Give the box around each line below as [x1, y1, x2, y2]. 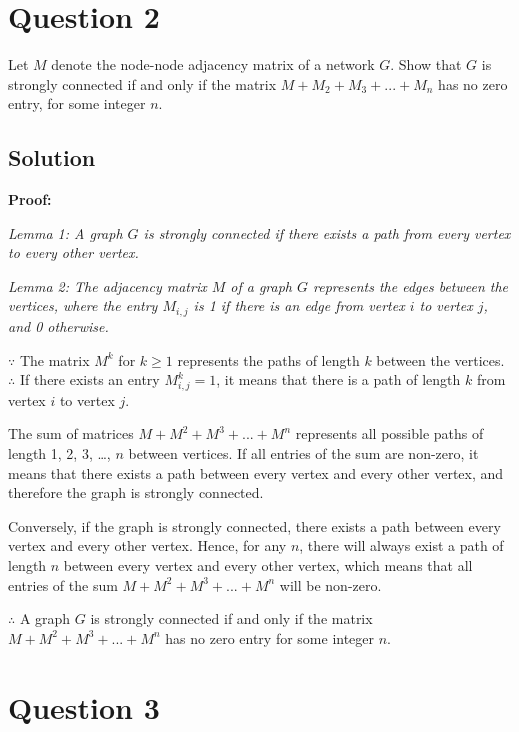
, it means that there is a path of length [216, 369, 461, 390]
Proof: [8, 189, 52, 210]
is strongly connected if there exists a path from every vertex [143, 222, 511, 243]
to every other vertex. [8, 242, 139, 263]
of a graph [230, 275, 293, 296]
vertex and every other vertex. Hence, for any [8, 535, 287, 556]
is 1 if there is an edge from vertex [193, 295, 405, 316]
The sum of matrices [8, 423, 134, 444]
